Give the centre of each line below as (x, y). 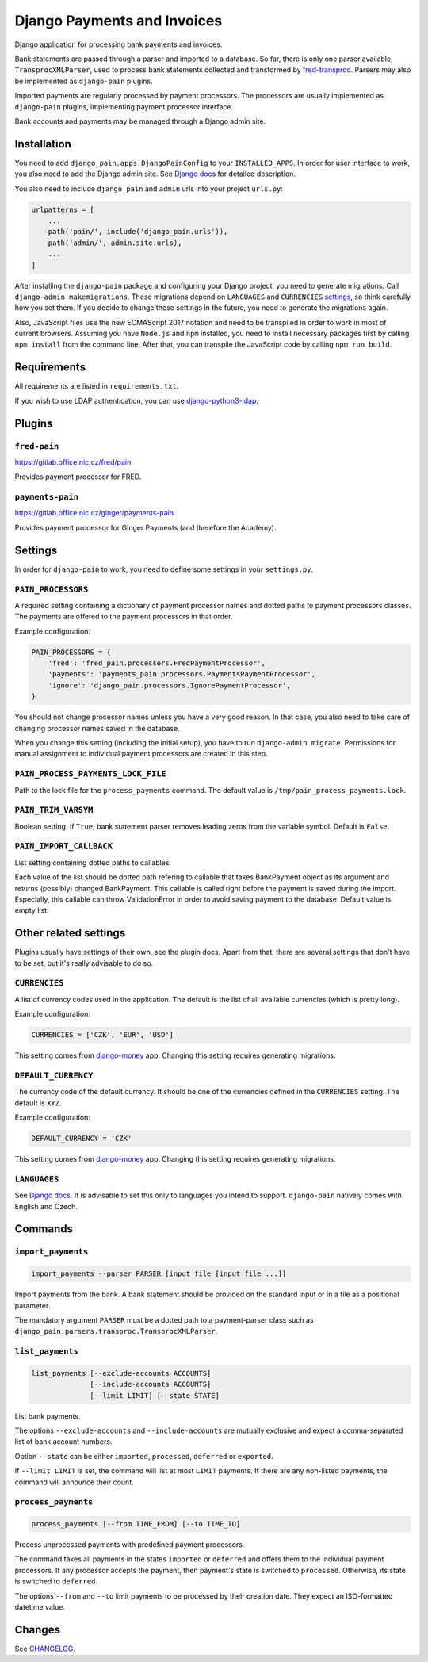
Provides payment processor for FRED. (78, 477)
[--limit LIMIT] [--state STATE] (155, 1395)
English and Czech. (46, 1206)
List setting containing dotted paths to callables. (93, 862)
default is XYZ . (38, 1103)
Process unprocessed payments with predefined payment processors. (130, 1545)
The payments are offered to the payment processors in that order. (124, 617)
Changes (38, 1629)
